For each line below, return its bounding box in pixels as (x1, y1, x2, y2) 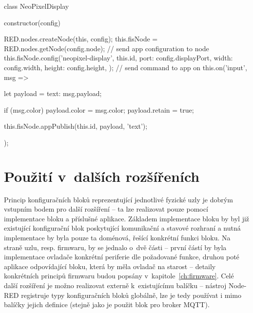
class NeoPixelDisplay (4, 1, 69, 11)
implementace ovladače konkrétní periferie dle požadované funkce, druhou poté (4, 252, 239, 262)
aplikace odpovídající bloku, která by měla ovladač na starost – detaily (4, 261, 216, 271)
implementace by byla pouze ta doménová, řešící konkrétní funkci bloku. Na (4, 233, 231, 243)
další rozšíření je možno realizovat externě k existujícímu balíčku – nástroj (4, 280, 227, 290)
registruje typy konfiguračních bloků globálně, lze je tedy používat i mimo (21, 290, 241, 300)
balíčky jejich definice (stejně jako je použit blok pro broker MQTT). (4, 299, 210, 310)
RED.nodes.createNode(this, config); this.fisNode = (4, 34, 158, 44)
